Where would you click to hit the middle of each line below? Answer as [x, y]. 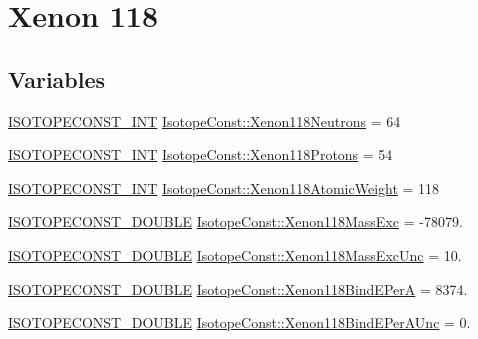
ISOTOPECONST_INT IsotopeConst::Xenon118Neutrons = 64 [204, 120]
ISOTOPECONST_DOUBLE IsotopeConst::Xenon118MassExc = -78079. [235, 221]
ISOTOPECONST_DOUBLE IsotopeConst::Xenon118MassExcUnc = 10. [235, 254]
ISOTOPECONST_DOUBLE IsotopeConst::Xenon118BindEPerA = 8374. [238, 288]
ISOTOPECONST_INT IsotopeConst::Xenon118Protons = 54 [200, 154]
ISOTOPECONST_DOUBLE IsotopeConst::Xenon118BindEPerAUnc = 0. [239, 322]
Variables [57, 78]
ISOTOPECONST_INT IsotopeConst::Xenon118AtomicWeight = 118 [224, 187]
